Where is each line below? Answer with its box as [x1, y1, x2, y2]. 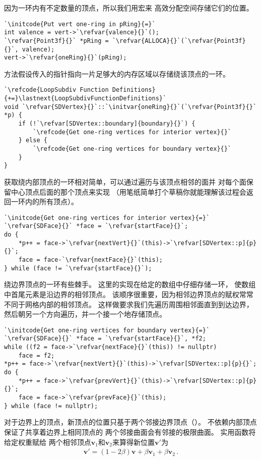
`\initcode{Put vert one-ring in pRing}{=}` [4, 20, 156, 28]
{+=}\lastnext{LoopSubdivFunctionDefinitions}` [4, 95, 167, 102]
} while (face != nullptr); [4, 402, 98, 410]
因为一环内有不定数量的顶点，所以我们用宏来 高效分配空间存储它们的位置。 [4, 3, 253, 13]
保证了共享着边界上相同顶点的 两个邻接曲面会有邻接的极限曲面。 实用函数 [4, 426, 249, 437]
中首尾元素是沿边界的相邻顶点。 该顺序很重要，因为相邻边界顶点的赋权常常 [4, 289, 253, 299]
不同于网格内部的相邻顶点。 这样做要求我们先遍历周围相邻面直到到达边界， [4, 299, 253, 309]
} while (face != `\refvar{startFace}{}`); [4, 264, 152, 272]
